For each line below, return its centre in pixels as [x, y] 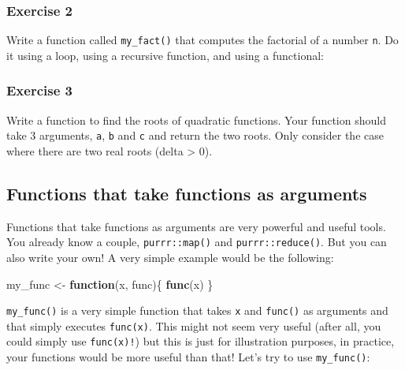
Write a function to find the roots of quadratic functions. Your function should [196, 120]
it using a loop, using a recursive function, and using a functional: [165, 55]
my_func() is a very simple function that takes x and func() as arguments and [197, 310]
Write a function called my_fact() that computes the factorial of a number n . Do [202, 40]
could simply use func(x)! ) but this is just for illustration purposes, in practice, [201, 341]
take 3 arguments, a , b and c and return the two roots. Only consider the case [195, 135]
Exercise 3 [39, 90]
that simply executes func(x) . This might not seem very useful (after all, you [194, 325]
